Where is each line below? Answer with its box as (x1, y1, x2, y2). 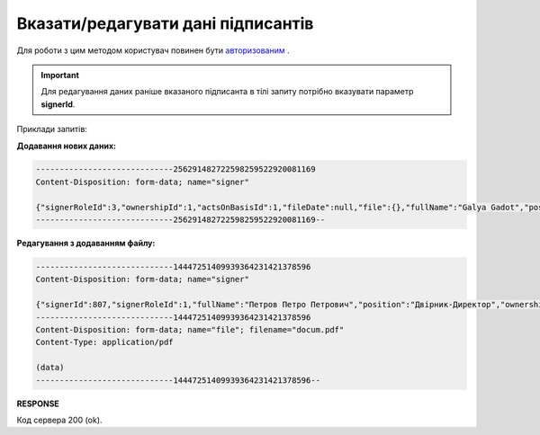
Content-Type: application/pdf (35, 337, 175, 348)
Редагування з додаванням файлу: (16, 238, 156, 249)
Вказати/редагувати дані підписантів (16, 13, 314, 33)
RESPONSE (16, 398, 60, 409)
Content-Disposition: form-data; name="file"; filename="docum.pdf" (35, 324, 345, 334)
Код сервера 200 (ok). (16, 414, 103, 425)
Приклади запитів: (16, 124, 87, 135)
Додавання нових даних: (16, 140, 117, 151)
